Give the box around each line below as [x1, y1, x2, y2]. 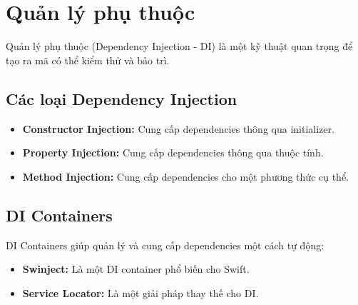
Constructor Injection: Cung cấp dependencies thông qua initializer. [22, 121, 334, 136]
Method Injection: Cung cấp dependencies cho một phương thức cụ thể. [22, 169, 349, 184]
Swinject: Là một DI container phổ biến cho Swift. [22, 261, 250, 276]
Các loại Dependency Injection [6, 87, 237, 109]
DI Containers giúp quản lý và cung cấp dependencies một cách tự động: [6, 237, 324, 252]
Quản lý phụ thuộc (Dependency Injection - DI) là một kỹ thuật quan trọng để [6, 39, 353, 54]
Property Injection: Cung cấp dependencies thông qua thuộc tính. [22, 145, 324, 160]
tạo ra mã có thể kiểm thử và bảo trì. [6, 52, 170, 67]
